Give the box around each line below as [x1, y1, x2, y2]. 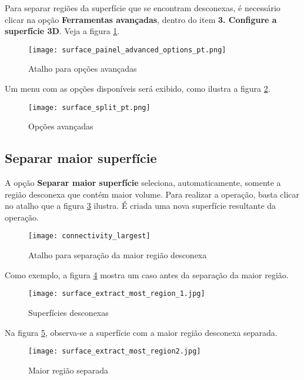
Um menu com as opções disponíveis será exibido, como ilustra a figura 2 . [5, 82, 270, 95]
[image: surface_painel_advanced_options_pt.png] [28, 45, 226, 54]
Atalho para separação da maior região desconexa [28, 249, 207, 261]
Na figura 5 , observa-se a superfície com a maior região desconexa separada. [5, 326, 278, 338]
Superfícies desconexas [28, 306, 109, 318]
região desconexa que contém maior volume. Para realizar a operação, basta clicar [5, 188, 300, 200]
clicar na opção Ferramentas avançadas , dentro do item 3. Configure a [5, 13, 277, 25]
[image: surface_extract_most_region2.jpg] [28, 347, 201, 356]
